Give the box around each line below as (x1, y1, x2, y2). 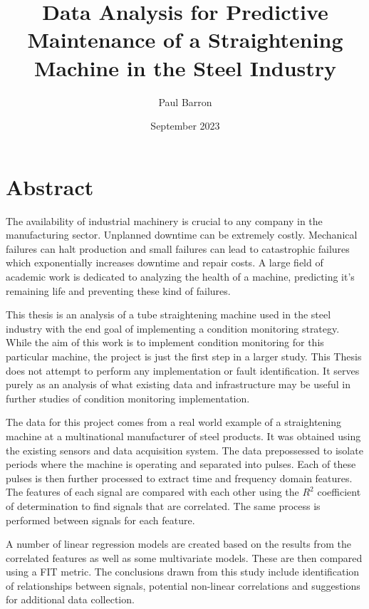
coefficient (317, 484, 361, 499)
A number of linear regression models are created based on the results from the (6, 536, 351, 551)
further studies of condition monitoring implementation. (6, 390, 250, 405)
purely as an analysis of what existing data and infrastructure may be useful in (6, 377, 351, 392)
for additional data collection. (6, 592, 135, 607)
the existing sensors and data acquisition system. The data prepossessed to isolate (6, 442, 363, 457)
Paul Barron (158, 94, 212, 109)
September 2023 (150, 118, 220, 133)
